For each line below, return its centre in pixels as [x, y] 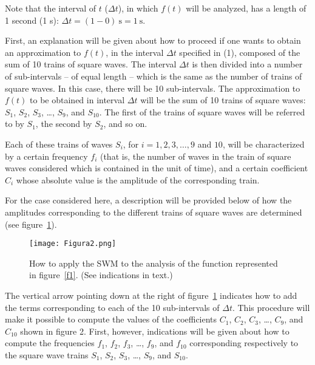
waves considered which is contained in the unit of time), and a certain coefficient [157, 168]
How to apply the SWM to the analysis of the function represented [154, 263]
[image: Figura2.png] [73, 244]
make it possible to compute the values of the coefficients [111, 319]
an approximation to [43, 52]
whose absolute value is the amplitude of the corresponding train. [138, 179]
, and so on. [125, 124]
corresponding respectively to [244, 343]
